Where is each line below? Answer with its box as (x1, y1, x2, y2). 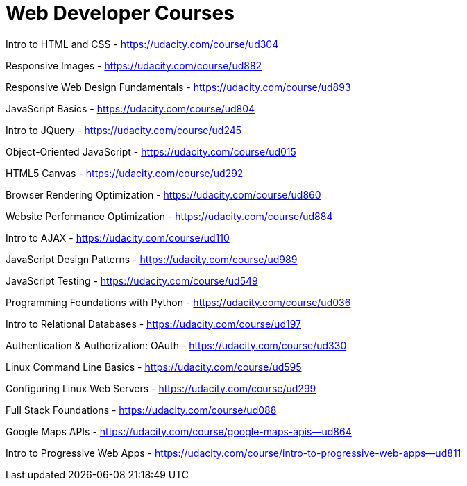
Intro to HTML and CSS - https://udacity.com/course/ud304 (6, 37, 279, 50)
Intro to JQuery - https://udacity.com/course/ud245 (6, 124, 242, 136)
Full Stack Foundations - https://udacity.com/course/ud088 (6, 403, 277, 416)
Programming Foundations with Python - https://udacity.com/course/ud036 (6, 296, 351, 308)
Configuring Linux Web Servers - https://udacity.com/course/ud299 (6, 382, 316, 394)
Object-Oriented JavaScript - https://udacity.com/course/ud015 (6, 145, 296, 158)
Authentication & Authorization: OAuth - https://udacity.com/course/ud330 (6, 339, 347, 351)
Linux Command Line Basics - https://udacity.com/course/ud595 (6, 360, 302, 373)
